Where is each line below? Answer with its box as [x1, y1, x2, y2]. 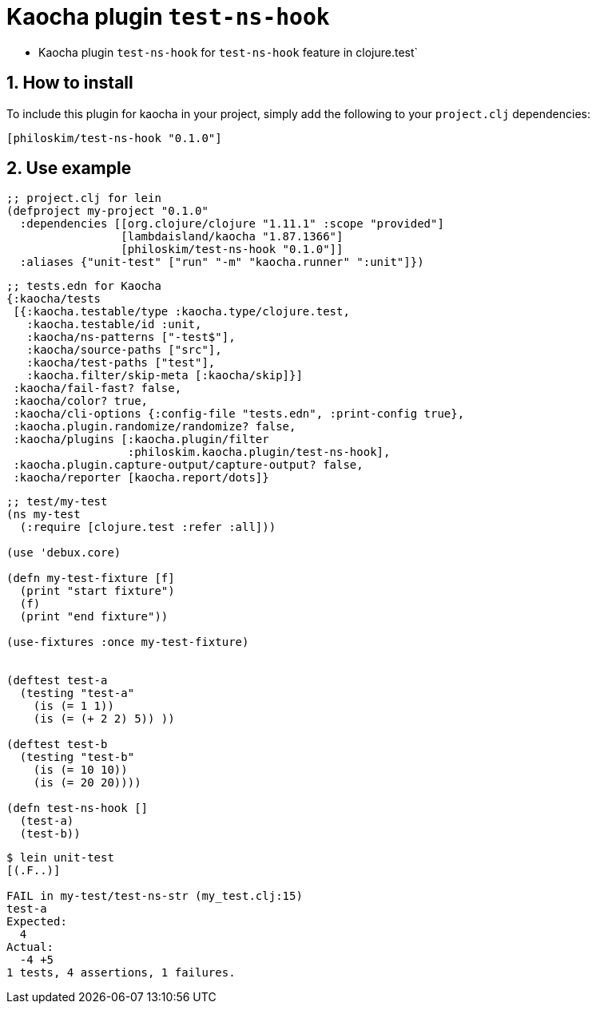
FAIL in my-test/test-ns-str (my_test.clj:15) [6, 889, 303, 903]
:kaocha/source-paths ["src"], [26, 343, 222, 357]
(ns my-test [6, 508, 81, 521]
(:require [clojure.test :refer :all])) [19, 521, 276, 534]
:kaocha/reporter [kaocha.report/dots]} [13, 471, 269, 485]
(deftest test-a [6, 674, 108, 687]
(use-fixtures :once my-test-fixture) [6, 636, 249, 649]
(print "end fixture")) [19, 610, 169, 624]
